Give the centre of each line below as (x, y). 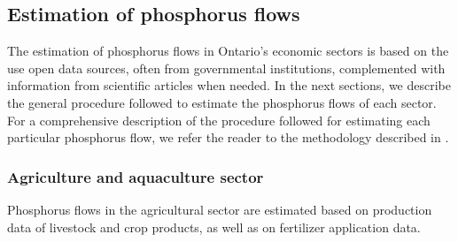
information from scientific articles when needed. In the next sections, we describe (229, 85)
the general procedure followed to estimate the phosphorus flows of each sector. (222, 102)
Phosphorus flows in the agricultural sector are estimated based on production (220, 209)
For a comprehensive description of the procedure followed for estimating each (219, 120)
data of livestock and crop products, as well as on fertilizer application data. (214, 227)
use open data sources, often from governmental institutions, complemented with (226, 68)
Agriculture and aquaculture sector (136, 176)
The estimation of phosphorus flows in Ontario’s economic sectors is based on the (228, 51)
